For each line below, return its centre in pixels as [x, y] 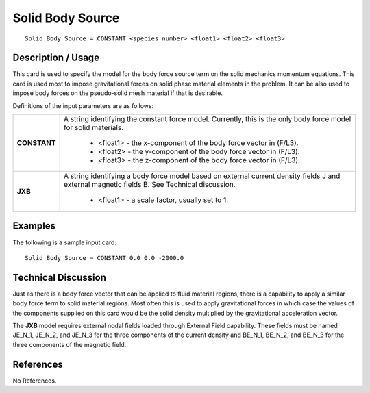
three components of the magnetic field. [70, 344]
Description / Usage [56, 58]
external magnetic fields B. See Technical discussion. [150, 185]
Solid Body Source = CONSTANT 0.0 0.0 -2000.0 [104, 258]
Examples [34, 226]
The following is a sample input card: [64, 242]
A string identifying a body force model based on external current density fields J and [202, 176]
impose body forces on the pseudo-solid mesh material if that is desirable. [118, 93]
